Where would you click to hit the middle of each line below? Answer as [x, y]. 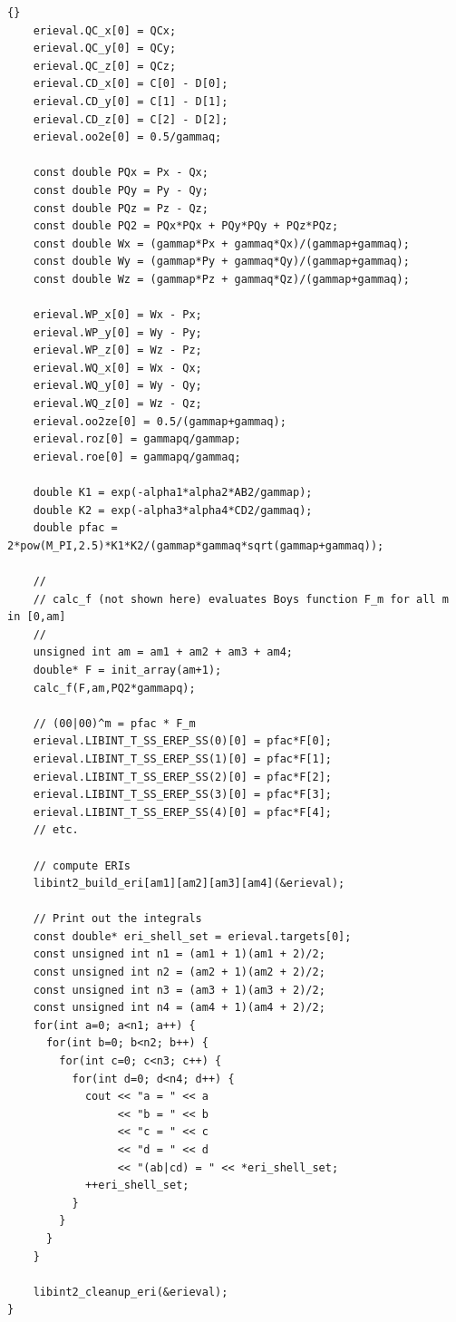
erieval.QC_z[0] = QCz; [105, 66]
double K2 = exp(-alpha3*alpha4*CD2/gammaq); [173, 510]
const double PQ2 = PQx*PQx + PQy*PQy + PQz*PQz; [186, 226]
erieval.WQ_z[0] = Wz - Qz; [117, 404]
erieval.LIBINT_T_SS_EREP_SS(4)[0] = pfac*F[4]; [182, 812]
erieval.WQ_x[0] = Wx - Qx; [117, 368]
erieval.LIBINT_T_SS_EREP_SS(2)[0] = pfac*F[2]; [182, 777]
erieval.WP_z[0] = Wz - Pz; [117, 350]
